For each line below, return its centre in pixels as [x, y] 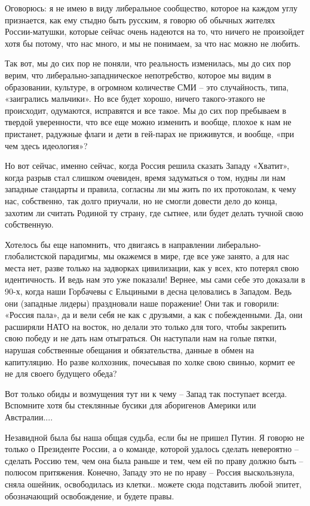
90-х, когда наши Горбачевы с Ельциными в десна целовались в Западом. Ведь [148, 291]
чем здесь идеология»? [46, 145]
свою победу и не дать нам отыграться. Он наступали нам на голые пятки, [141, 338]
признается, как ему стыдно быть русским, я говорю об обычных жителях [140, 19]
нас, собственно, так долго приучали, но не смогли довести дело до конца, [141, 200]
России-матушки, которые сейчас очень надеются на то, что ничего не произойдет [155, 31]
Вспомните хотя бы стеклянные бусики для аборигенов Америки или [131, 405]
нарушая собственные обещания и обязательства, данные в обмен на [130, 350]
